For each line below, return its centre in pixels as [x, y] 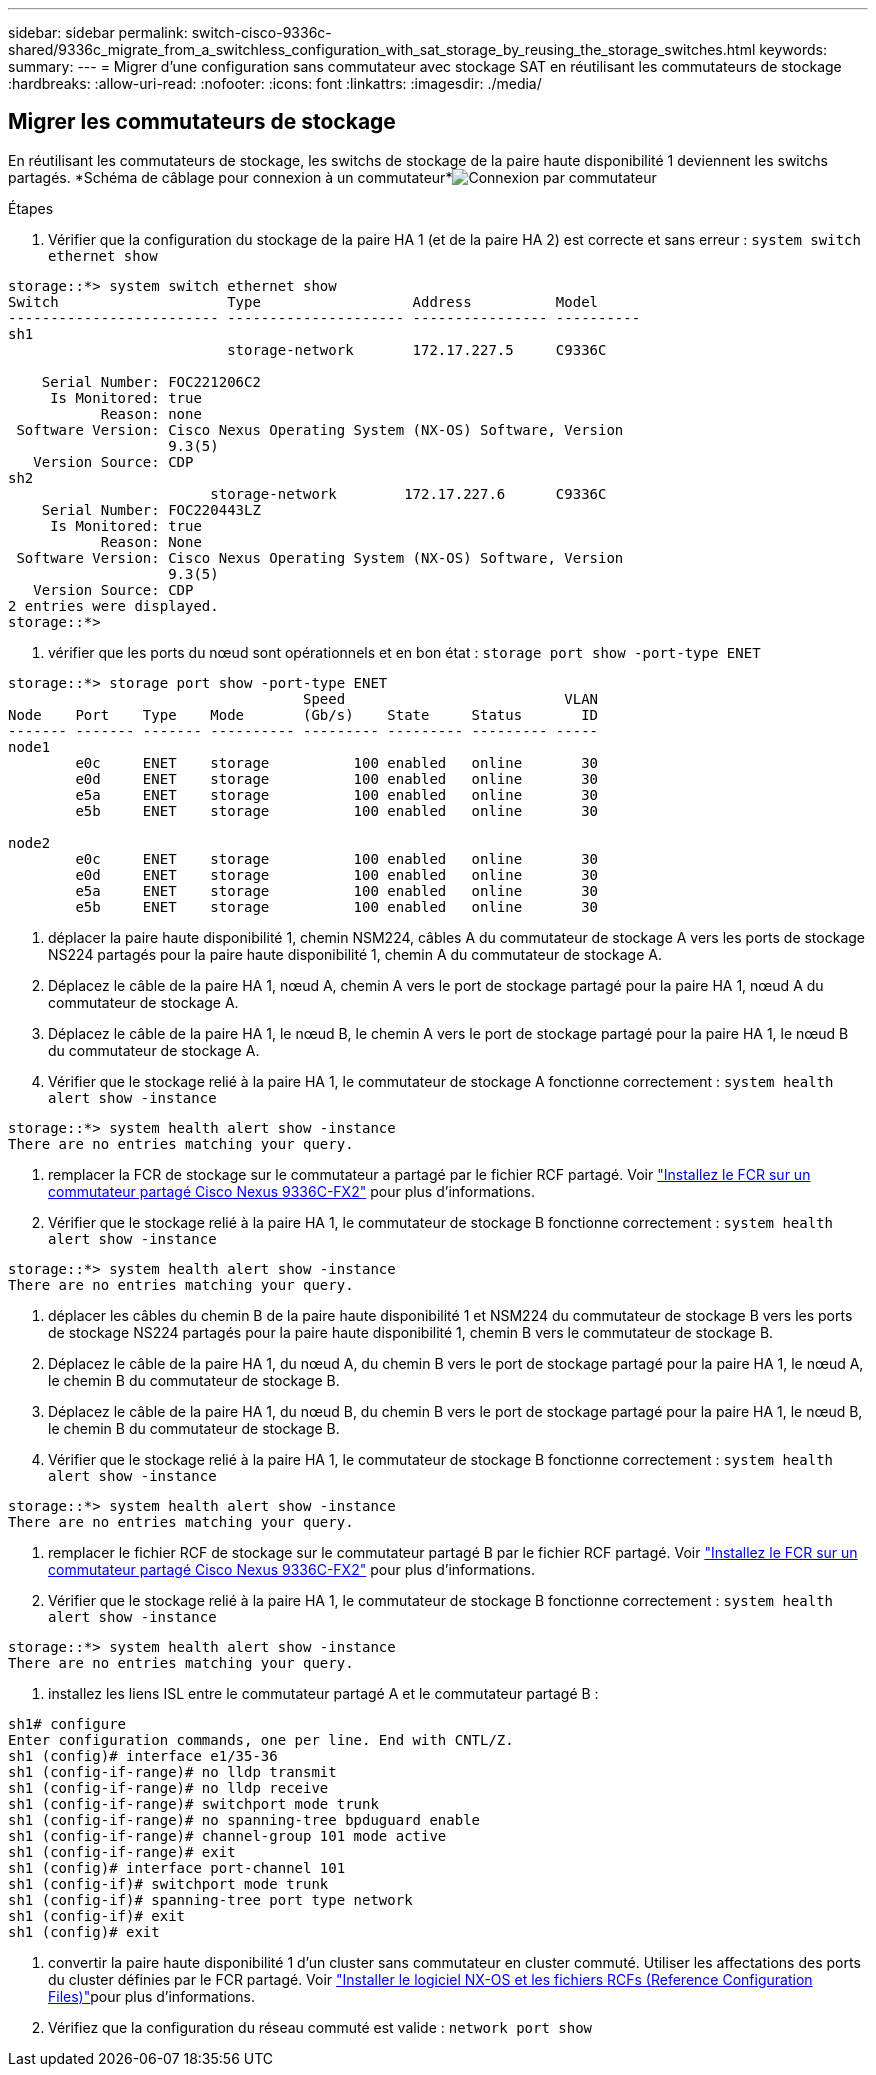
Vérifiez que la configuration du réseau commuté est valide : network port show [320, 2027]
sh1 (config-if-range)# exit [122, 1851]
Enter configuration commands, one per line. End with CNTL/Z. [261, 1739]
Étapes [31, 208]
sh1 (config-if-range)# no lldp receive [168, 1787]
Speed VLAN [451, 698]
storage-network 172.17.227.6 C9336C [408, 493]
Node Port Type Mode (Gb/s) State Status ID [303, 714]
